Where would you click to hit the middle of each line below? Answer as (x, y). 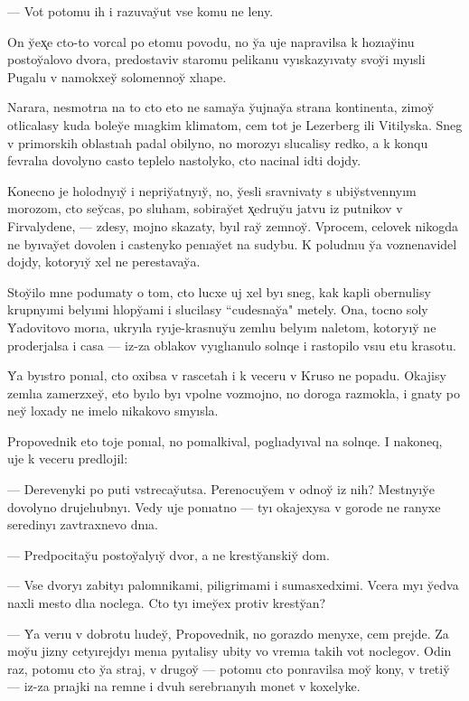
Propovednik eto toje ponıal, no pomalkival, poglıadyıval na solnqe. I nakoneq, (225, 440)
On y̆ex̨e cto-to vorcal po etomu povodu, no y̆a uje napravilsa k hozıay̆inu (211, 41)
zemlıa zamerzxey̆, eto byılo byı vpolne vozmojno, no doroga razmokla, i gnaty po (234, 393)
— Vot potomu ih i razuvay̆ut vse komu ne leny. (141, 11)
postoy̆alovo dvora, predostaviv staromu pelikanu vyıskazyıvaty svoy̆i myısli (216, 59)
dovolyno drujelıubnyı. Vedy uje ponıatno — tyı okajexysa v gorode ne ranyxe (224, 506)
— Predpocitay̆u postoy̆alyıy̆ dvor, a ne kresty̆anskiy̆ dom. (169, 554)
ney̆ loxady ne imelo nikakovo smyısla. (113, 411)
